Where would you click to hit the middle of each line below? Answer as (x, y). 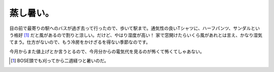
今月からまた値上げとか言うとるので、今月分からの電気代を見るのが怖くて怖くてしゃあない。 (107, 51)
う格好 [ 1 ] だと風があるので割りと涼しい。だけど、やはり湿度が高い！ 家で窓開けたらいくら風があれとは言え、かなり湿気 (136, 35)
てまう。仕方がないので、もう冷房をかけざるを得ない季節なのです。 (80, 42)
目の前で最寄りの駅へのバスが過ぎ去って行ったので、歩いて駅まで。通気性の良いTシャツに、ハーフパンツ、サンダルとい (135, 28)
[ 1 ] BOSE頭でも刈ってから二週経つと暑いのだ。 (60, 61)
